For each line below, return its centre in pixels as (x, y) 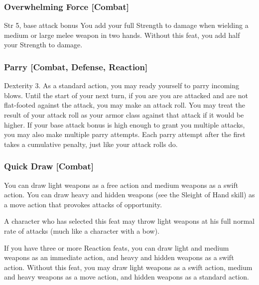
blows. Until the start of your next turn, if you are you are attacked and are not (126, 95)
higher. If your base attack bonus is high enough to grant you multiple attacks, (125, 124)
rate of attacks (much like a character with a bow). (82, 230)
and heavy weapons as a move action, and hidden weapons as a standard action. (127, 277)
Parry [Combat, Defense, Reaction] (76, 67)
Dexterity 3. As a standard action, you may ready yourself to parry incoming (122, 85)
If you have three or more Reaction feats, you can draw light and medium (117, 247)
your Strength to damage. (43, 45)
